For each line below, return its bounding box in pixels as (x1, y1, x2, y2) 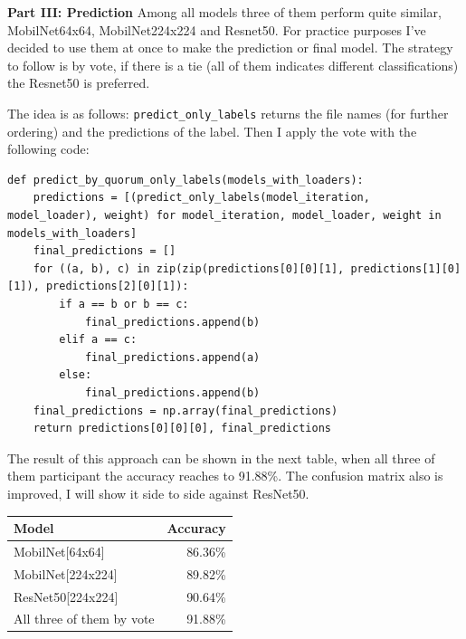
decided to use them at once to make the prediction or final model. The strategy (7, 38, 453, 57)
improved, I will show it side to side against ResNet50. (7, 483, 309, 502)
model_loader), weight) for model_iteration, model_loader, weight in (7, 209, 442, 222)
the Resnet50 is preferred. (7, 73, 150, 92)
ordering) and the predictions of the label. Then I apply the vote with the (7, 121, 417, 140)
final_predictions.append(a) (84, 350, 261, 364)
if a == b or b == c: (59, 297, 189, 310)
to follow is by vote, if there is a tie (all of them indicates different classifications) (7, 55, 459, 74)
